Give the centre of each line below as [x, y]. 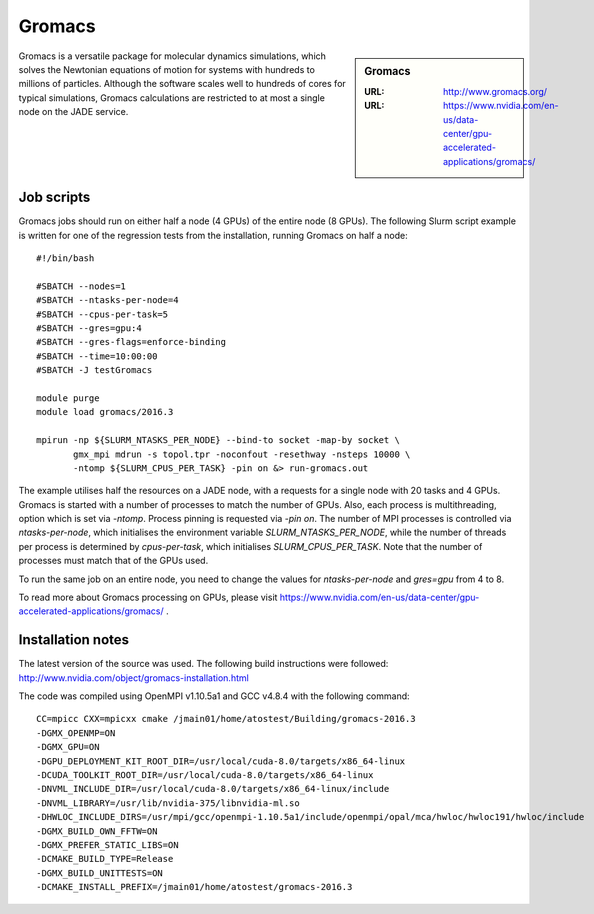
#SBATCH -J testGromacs [94, 370]
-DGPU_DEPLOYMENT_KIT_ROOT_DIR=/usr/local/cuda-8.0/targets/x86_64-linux [221, 761]
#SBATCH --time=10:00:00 [97, 356]
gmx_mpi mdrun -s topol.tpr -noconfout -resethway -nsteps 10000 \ [242, 454]
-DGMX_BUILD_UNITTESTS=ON [100, 873]
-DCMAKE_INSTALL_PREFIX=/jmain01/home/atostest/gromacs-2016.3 [194, 887]
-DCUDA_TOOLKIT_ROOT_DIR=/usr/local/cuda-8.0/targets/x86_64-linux [205, 775]
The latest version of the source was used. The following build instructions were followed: [203, 664]
